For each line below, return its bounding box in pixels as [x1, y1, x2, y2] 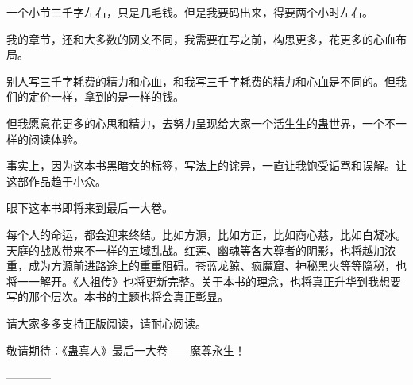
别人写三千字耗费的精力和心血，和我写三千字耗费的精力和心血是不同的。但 [6, 72, 396, 89]
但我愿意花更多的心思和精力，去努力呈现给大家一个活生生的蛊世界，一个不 [6, 114, 396, 131]
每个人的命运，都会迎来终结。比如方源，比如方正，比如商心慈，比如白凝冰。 [6, 225, 407, 242]
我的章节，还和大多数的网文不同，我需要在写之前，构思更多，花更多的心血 [6, 30, 396, 47]
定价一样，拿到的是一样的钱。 [28, 88, 184, 105]
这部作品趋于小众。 [6, 172, 106, 189]
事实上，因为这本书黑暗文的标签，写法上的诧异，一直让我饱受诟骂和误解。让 [6, 157, 407, 174]
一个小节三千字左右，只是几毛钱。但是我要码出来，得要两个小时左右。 [6, 4, 373, 20]
